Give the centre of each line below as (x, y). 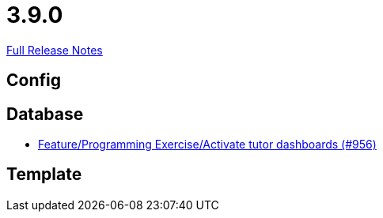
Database (45, 114)
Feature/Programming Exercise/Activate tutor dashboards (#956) (207, 145)
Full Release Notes (55, 50)
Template (44, 175)
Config (34, 81)
